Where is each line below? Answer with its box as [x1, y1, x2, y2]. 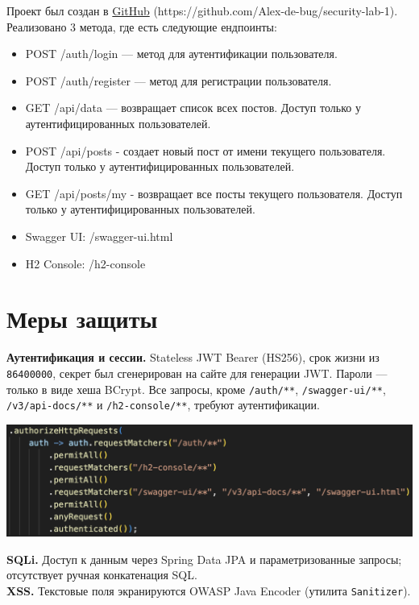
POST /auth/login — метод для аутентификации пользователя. [25, 45, 338, 62]
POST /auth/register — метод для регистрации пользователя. [25, 72, 332, 89]
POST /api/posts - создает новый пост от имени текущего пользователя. [25, 142, 386, 159]
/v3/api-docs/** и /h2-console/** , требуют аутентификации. [6, 396, 320, 413]
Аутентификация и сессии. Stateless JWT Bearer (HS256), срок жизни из [6, 349, 380, 366]
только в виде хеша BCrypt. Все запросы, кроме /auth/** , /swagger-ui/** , [6, 380, 386, 397]
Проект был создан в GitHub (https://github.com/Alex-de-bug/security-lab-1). [6, 2, 398, 19]
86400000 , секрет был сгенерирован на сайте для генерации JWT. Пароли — [6, 364, 388, 381]
